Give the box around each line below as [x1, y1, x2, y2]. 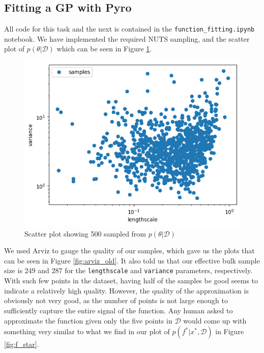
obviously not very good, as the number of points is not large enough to [4, 295, 228, 306]
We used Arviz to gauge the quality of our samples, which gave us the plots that [4, 245, 255, 256]
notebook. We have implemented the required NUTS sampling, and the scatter [4, 33, 250, 44]
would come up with [183, 315, 247, 326]
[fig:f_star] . [4, 339, 39, 349]
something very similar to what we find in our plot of [4, 326, 170, 337]
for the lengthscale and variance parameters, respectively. [65, 265, 253, 276]
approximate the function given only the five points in [4, 315, 172, 326]
